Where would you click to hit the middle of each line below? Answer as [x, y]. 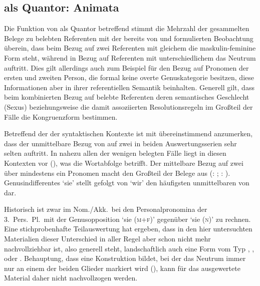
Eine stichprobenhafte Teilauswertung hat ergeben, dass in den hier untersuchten [128, 229]
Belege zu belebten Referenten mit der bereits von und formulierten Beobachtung [129, 38]
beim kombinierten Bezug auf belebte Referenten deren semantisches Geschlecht [127, 97]
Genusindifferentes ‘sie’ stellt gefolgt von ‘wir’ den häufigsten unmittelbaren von [127, 183]
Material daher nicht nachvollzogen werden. [71, 278]
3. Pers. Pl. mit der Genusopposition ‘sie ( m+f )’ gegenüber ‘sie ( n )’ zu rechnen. [127, 219]
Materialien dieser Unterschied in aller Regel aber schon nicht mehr [107, 239]
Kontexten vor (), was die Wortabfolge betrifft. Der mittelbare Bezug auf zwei [124, 163]
